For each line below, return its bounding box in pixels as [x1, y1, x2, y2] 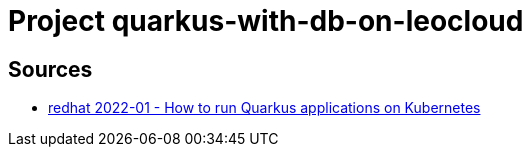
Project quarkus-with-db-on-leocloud [8, 4, 524, 38]
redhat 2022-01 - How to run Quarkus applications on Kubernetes [48, 99, 481, 117]
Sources [8, 56, 93, 82]
